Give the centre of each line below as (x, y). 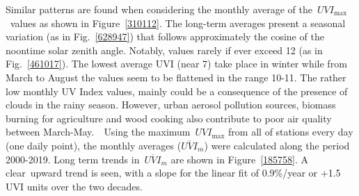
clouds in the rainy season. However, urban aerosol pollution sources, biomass (171, 105)
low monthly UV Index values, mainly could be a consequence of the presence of (177, 91)
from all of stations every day (291, 132)
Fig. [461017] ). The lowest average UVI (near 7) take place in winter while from (176, 64)
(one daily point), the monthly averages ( (94, 145)
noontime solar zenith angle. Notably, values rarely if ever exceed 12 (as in (164, 50)
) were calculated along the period (277, 145)
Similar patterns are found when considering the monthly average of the (159, 9)
